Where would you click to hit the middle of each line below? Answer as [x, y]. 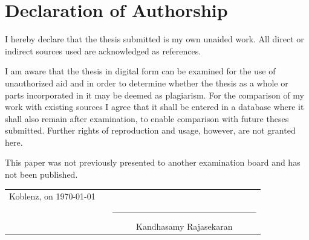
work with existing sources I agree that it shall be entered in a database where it [154, 107]
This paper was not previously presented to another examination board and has [153, 162]
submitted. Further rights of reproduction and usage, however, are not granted [150, 130]
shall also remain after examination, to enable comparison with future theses [147, 118]
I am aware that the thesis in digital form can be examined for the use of [140, 71]
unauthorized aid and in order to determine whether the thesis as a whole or [147, 83]
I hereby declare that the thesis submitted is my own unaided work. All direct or [154, 39]
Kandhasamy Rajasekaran [184, 226]
